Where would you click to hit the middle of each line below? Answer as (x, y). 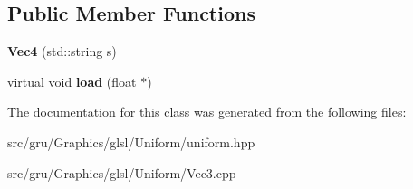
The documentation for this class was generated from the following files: (207, 112)
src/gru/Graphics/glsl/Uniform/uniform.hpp (131, 142)
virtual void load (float (72, 81)
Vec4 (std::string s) (62, 51)
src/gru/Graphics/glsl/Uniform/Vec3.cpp (122, 172)
